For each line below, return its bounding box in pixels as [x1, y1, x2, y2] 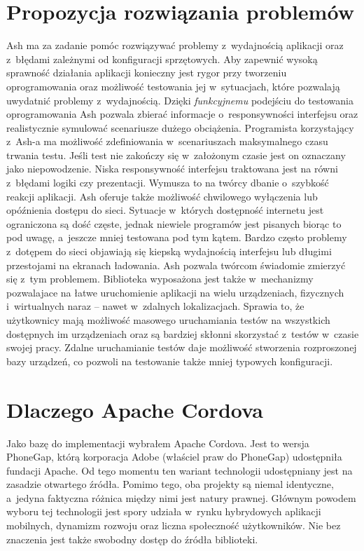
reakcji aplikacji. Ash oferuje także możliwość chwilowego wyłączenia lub [6, 189, 318, 203]
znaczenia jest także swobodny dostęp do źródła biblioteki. [6, 531, 258, 546]
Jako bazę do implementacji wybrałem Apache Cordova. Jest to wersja [6, 435, 309, 450]
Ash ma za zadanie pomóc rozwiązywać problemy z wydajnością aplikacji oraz [6, 38, 344, 53]
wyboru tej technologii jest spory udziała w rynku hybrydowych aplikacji [6, 504, 321, 519]
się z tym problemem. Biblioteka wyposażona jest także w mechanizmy [6, 271, 314, 286]
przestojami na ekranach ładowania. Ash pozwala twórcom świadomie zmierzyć [6, 257, 346, 272]
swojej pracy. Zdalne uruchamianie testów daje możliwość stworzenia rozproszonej [6, 340, 357, 355]
